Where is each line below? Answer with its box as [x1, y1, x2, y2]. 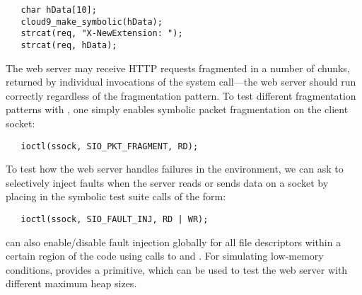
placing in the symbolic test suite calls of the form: [6, 189, 226, 204]
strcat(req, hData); [21, 40, 117, 50]
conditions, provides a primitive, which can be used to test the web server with [6, 262, 348, 277]
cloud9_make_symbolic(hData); [21, 16, 163, 27]
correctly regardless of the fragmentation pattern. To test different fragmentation [6, 88, 356, 103]
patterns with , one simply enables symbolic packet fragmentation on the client [6, 102, 349, 117]
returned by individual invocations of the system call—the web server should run [6, 74, 356, 89]
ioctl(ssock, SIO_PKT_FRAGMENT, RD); [21, 141, 199, 151]
